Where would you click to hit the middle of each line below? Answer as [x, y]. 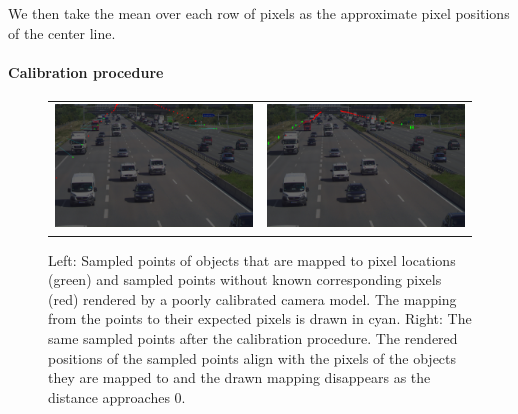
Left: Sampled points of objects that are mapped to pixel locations [252, 259]
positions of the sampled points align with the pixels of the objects [252, 357]
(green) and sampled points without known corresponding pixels [245, 279]
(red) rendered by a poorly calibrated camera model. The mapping [252, 298]
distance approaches [109, 396]
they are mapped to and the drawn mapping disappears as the [239, 377]
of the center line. [62, 32]
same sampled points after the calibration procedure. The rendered [253, 337]
